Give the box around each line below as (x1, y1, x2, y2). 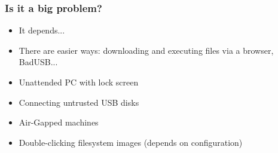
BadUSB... (19, 56, 58, 68)
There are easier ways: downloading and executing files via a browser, (19, 44, 274, 56)
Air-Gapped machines (19, 116, 99, 128)
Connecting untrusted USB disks (19, 96, 139, 108)
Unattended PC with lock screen (19, 76, 139, 88)
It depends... (19, 24, 65, 36)
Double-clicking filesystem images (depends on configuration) (19, 136, 243, 148)
